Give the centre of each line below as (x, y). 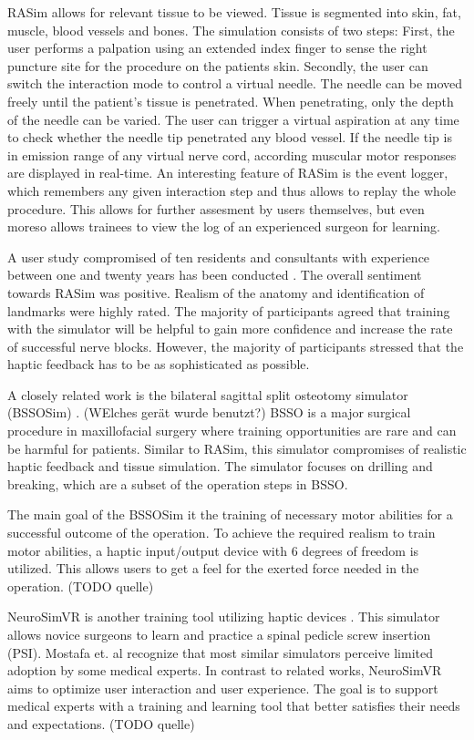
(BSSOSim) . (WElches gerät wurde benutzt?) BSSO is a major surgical (209, 412)
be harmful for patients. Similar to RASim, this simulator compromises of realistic (237, 448)
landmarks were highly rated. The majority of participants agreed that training (229, 310)
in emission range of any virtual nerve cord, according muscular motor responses (232, 154)
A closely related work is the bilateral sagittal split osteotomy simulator (208, 394)
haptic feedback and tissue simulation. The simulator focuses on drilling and (220, 466)
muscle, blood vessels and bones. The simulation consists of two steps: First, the (231, 30)
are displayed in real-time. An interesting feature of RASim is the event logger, (228, 173)
